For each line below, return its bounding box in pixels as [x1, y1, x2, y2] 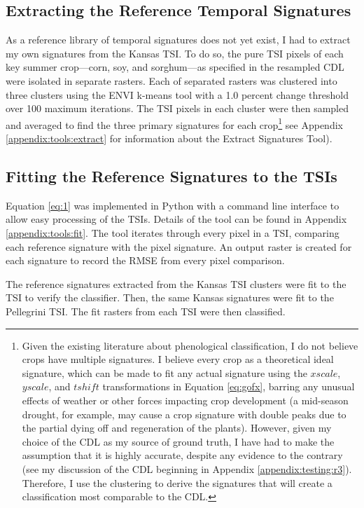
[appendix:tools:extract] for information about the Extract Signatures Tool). [6, 131, 332, 146]
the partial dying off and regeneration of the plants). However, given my [22, 420, 332, 435]
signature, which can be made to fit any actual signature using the [22, 365, 307, 380]
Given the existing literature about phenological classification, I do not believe [22, 338, 358, 352]
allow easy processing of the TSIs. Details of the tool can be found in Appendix [6, 212, 347, 226]
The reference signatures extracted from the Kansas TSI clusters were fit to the [6, 276, 346, 291]
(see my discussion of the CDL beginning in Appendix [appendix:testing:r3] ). [22, 461, 352, 476]
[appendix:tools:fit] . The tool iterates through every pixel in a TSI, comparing [6, 226, 339, 240]
